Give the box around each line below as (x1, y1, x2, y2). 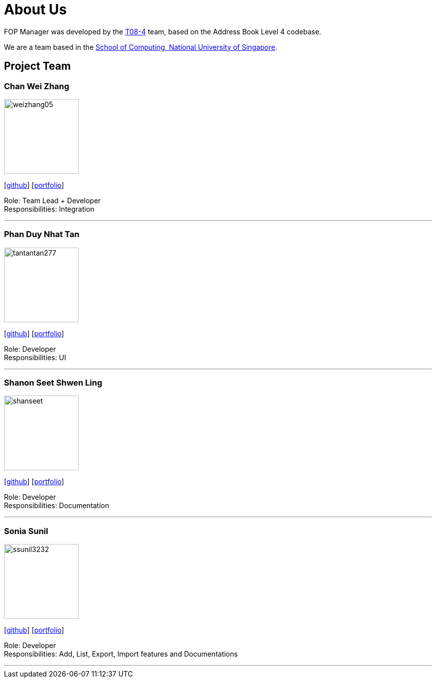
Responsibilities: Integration (4, 204, 95, 213)
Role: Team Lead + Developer (4, 196, 101, 205)
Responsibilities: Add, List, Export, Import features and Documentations (4, 650, 238, 659)
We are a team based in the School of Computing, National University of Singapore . (4, 42, 278, 51)
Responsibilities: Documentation (4, 501, 109, 510)
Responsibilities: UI (4, 353, 66, 362)
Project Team (4, 60, 71, 73)
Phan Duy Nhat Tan (4, 229, 80, 240)
